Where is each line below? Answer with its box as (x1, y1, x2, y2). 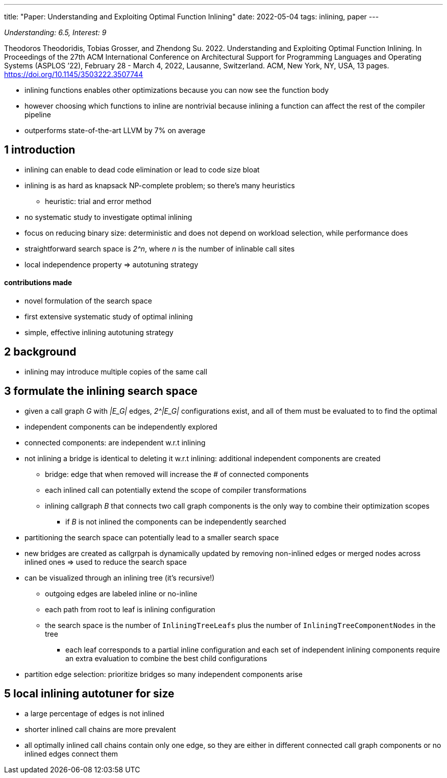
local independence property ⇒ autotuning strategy (24, 260, 198, 269)
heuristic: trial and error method (45, 196, 152, 206)
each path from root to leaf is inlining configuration (45, 605, 215, 614)
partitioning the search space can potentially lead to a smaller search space (24, 533, 279, 542)
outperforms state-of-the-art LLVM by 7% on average (24, 126, 206, 135)
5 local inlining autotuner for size (4, 687, 175, 700)
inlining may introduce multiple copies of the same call (24, 367, 208, 376)
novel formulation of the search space (24, 296, 152, 306)
